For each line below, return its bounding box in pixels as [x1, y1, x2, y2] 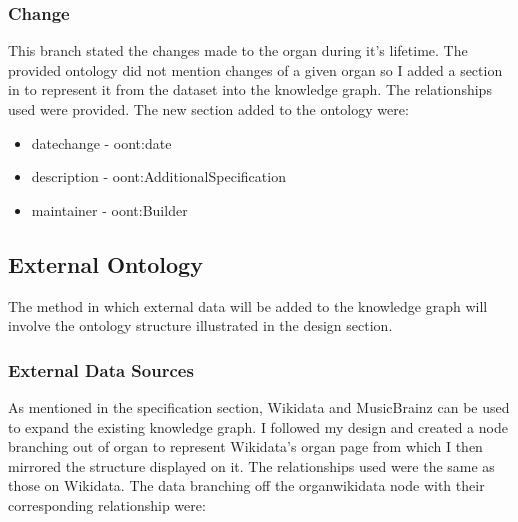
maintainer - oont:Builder [31, 199, 188, 220]
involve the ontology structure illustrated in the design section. [8, 315, 393, 336]
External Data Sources [8, 357, 194, 382]
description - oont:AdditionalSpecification [31, 166, 286, 187]
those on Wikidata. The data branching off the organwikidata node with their [8, 475, 485, 496]
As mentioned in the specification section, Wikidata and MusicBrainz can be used [8, 396, 510, 417]
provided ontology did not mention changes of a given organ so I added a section [8, 59, 503, 80]
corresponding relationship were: [8, 494, 206, 515]
